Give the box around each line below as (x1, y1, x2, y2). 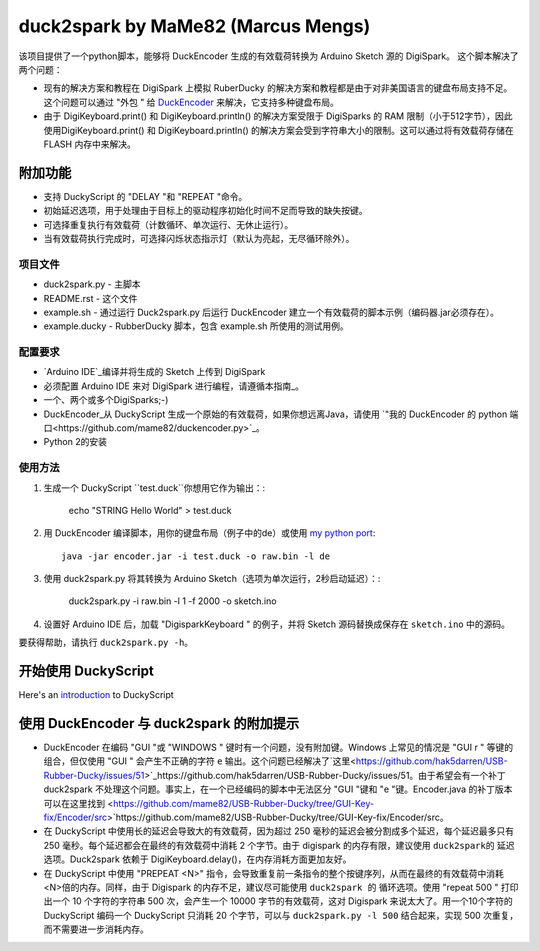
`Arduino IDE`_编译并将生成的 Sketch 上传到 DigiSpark (43, 366, 266, 378)
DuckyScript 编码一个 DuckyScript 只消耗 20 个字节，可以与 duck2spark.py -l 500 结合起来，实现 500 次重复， (43, 909, 519, 921)
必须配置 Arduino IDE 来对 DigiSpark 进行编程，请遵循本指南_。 (43, 380, 305, 392)
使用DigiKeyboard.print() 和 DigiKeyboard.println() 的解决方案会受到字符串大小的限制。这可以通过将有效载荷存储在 (43, 124, 514, 136)
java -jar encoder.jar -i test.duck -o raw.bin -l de (61, 550, 330, 562)
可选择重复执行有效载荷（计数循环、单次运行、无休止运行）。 (43, 218, 294, 230)
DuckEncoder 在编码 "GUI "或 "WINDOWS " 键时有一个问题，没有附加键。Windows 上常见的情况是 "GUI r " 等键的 (43, 741, 514, 754)
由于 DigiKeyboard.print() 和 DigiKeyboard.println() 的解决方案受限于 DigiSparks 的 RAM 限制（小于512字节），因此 (43, 110, 513, 122)
